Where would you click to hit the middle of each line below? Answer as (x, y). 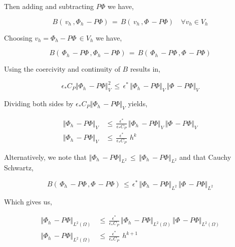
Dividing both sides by (39, 103)
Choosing (18, 37)
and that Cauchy (205, 157)
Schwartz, (19, 168)
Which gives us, (28, 201)
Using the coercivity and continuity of (62, 69)
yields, (138, 103)
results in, (145, 69)
